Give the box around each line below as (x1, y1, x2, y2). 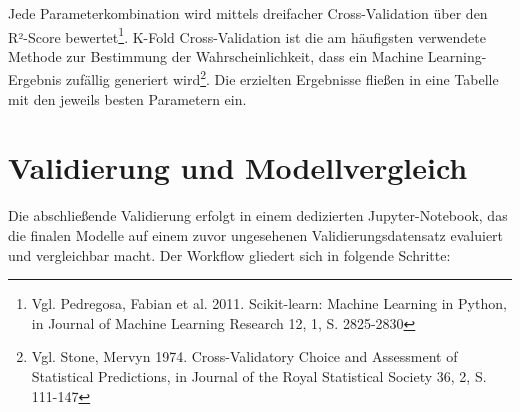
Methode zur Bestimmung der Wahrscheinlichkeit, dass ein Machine (8, 45, 424, 66)
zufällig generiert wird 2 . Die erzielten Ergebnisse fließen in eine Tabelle (65, 66, 499, 90)
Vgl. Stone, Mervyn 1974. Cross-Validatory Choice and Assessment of (31, 346, 458, 367)
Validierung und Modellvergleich (8, 147, 468, 188)
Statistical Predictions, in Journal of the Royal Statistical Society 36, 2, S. (31, 365, 487, 386)
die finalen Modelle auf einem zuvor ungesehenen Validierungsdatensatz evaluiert (8, 225, 504, 245)
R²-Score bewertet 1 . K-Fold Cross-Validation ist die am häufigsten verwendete (8, 23, 486, 47)
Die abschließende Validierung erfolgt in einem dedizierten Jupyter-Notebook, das (8, 205, 508, 226)
